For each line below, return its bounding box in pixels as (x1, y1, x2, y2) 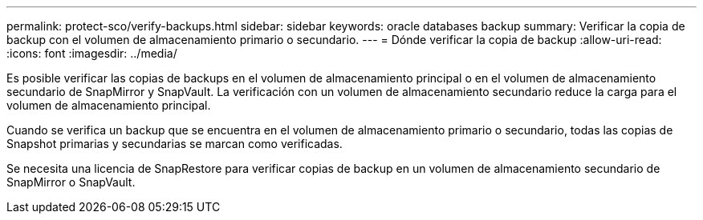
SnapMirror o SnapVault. (6, 175, 136, 189)
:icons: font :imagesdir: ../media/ (6, 46, 177, 60)
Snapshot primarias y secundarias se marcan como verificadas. (6, 137, 343, 150)
